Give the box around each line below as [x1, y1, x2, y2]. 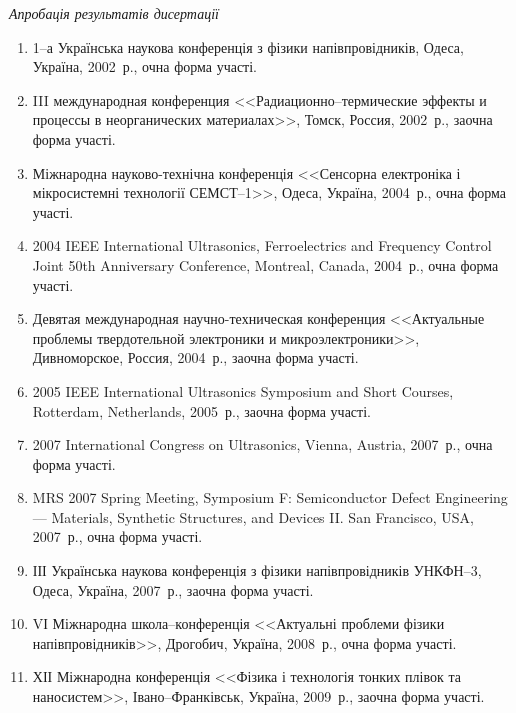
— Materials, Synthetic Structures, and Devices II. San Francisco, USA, [32, 506, 474, 527]
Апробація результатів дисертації [9, 3, 219, 23]
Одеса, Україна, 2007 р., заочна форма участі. [32, 579, 314, 600]
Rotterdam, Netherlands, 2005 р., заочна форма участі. [32, 400, 371, 421]
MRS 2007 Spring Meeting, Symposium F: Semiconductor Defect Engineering [32, 487, 508, 508]
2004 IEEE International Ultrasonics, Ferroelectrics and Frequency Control [32, 235, 492, 256]
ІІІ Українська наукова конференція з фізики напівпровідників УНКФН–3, [32, 560, 482, 581]
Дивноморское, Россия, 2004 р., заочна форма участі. [32, 347, 359, 368]
